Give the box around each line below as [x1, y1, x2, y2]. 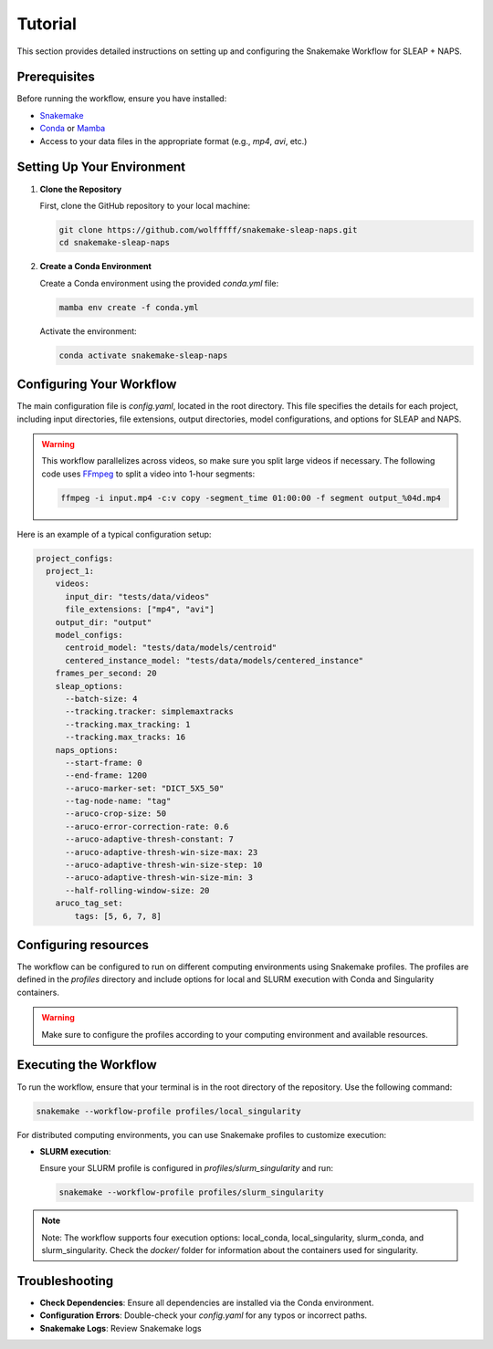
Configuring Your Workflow [16, 377, 177, 392]
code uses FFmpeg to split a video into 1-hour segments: [41, 468, 256, 479]
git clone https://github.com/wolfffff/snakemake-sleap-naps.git [58, 225, 358, 235]
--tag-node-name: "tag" [65, 796, 172, 807]
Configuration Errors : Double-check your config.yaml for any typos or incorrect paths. [39, 1310, 368, 1321]
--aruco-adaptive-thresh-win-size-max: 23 [65, 847, 258, 857]
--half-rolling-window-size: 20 [65, 885, 210, 895]
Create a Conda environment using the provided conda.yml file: [39, 277, 278, 288]
